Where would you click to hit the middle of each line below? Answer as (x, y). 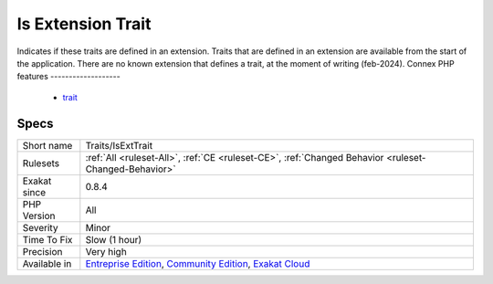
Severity (40, 227)
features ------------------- (68, 77)
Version (39, 216)
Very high (106, 251)
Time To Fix (47, 239)
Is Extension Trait (84, 24)
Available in (47, 263)
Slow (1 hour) (114, 239)
